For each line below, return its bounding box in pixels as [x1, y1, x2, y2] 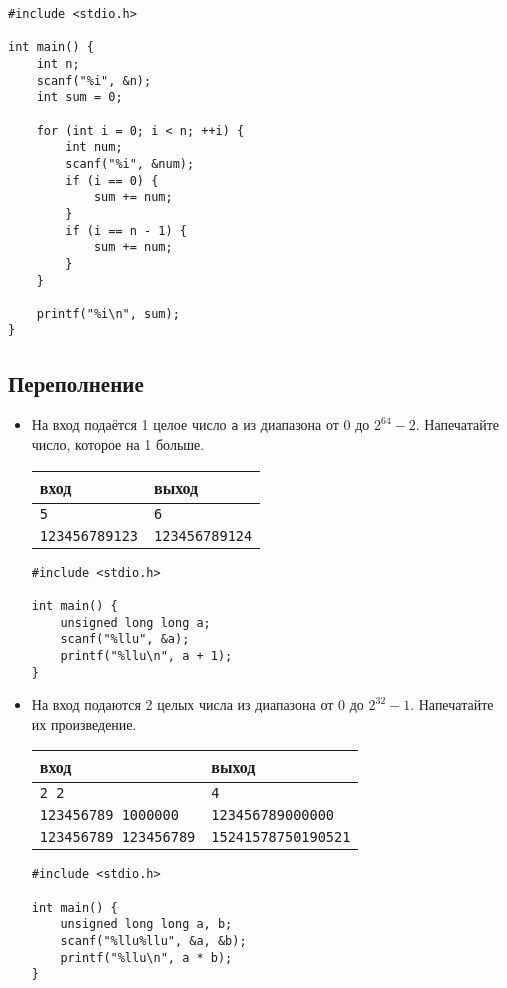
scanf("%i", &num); [65, 156, 195, 171]
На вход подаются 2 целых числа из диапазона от [31, 694, 334, 715]
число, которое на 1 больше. [31, 433, 205, 454]
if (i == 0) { [65, 173, 159, 188]
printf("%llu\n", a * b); [60, 950, 233, 965]
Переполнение [8, 367, 144, 398]
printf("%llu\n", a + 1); [60, 648, 233, 663]
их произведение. [31, 713, 137, 734]
